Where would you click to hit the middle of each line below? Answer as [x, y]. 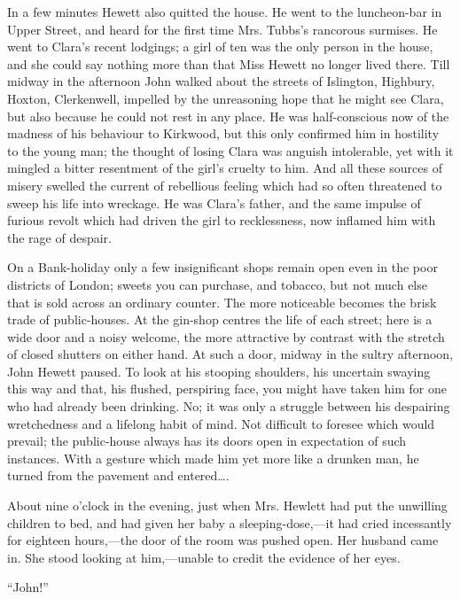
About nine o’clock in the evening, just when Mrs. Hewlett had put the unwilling [227, 506]
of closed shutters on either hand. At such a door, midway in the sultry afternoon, [230, 354]
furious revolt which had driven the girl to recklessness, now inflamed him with [222, 220]
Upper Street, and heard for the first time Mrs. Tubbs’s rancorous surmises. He [222, 29]
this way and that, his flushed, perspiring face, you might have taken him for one [227, 389]
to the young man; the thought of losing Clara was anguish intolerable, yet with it [230, 150]
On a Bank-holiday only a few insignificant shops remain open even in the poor [222, 267]
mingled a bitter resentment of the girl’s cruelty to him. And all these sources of [225, 168]
